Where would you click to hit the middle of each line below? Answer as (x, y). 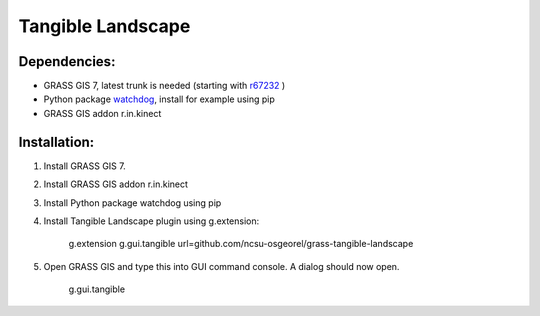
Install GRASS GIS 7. (84, 166)
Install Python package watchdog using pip (132, 202)
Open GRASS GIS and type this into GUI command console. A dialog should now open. (221, 266)
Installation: (56, 141)
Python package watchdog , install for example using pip (159, 99)
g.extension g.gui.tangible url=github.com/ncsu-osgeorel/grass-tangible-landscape (241, 244)
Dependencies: (67, 61)
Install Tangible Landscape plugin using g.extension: (151, 221)
